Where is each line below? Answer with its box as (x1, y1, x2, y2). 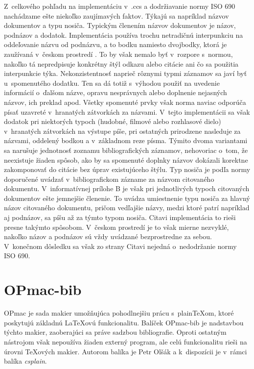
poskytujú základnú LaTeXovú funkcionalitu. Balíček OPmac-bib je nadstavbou (4, 317, 244, 327)
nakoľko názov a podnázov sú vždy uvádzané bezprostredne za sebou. (4, 231, 212, 242)
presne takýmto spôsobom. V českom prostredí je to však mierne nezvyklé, (4, 221, 229, 232)
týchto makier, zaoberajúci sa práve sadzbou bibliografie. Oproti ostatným (4, 327, 227, 337)
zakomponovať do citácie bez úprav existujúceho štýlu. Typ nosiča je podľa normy (4, 164, 251, 174)
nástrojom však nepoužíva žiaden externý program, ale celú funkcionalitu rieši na (4, 336, 247, 346)
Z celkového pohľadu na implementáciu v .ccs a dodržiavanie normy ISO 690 (4, 1, 235, 11)
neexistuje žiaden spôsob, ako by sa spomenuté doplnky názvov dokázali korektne (4, 154, 248, 165)
